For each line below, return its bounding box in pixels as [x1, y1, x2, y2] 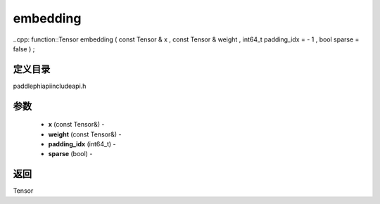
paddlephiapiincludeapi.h [13, 82, 87, 90]
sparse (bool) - [48, 150, 93, 158]
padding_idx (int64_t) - [48, 140, 116, 148]
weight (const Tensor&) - [48, 130, 122, 139]
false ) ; [13, 44, 35, 53]
